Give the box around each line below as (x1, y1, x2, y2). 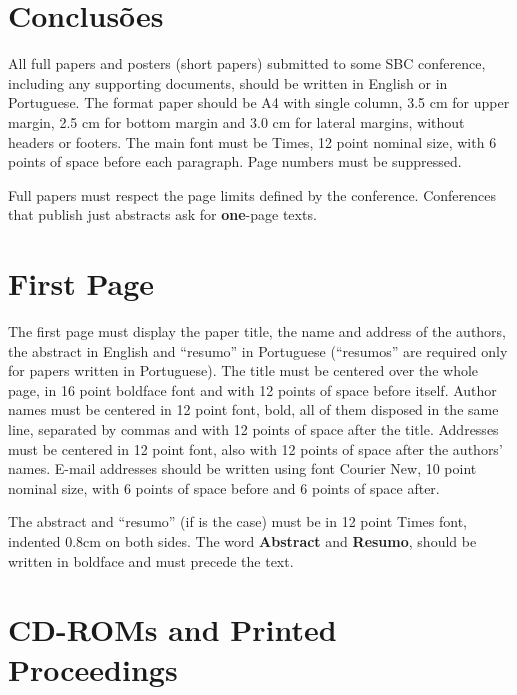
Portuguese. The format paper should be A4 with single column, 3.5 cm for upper (8, 92, 510, 113)
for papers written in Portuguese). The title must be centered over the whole (8, 360, 479, 381)
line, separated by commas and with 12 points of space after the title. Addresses (8, 418, 499, 439)
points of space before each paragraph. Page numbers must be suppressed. (8, 151, 462, 172)
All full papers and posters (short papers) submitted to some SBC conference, (8, 53, 486, 74)
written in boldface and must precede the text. (8, 550, 294, 571)
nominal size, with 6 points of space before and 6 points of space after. (8, 477, 440, 498)
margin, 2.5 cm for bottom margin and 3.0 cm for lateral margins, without (8, 111, 465, 132)
